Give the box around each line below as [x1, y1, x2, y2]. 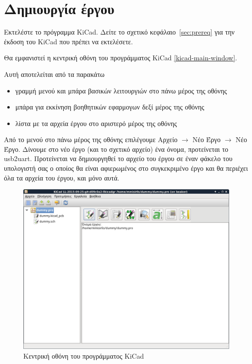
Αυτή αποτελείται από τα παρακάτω [4, 69, 105, 79]
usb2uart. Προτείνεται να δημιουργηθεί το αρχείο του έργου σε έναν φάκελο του [4, 153, 233, 164]
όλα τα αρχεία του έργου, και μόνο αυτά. [4, 172, 119, 182]
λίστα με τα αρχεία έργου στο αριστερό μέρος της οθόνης [15, 118, 177, 128]
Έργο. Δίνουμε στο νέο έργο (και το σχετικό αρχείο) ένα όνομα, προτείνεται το [4, 144, 229, 154]
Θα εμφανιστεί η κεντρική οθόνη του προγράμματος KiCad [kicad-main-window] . [4, 53, 237, 63]
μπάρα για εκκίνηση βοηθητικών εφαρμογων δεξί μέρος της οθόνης [15, 102, 204, 112]
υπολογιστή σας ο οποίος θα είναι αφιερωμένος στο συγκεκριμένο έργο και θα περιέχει [4, 163, 248, 173]
